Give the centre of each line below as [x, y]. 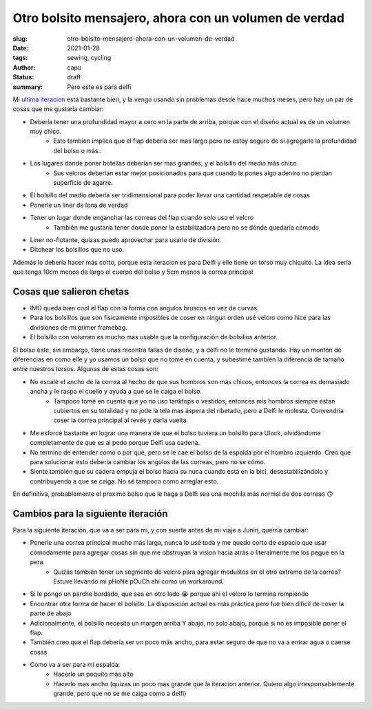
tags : [20, 58]
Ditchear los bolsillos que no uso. [77, 250]
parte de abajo [51, 613]
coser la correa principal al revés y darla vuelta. [121, 420]
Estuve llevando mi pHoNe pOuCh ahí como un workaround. [138, 581]
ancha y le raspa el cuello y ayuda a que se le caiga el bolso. [116, 391]
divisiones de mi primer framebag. [79, 327]
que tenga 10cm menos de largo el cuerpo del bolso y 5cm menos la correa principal [133, 272]
